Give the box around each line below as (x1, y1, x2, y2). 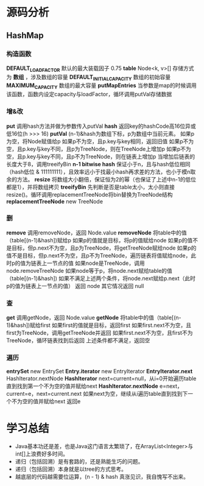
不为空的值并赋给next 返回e (11, 398, 81, 405)
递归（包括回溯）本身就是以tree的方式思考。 (15, 465, 127, 473)
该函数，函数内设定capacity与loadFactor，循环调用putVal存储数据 (6, 91, 172, 98)
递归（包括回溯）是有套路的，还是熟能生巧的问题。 (15, 458, 144, 465)
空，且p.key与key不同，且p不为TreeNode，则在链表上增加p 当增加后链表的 (6, 153, 195, 160)
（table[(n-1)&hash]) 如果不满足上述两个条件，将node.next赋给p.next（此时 (6, 275, 196, 282)
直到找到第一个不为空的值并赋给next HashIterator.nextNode (6, 382, 158, 390)
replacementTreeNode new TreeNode (6, 197, 104, 205)
